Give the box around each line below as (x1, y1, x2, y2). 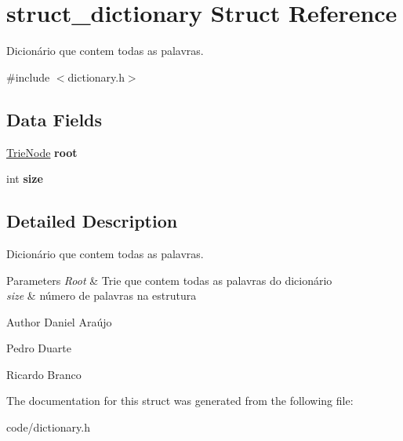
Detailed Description (6, 209, 178, 233)
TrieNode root (6, 144, 78, 160)
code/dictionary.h (6, 419, 91, 436)
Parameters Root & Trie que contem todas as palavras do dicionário (6, 272, 332, 288)
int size (6, 170, 43, 187)
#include (6, 68, 50, 85)
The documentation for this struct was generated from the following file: (6, 392, 354, 409)
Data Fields (6, 107, 103, 131)
